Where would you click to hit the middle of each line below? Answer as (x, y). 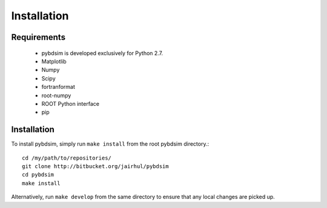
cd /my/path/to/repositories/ (67, 158)
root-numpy (56, 95)
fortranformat (58, 87)
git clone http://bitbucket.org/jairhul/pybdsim (95, 166)
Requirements (38, 37)
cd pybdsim (38, 175)
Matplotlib (54, 61)
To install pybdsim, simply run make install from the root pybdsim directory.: (110, 144)
